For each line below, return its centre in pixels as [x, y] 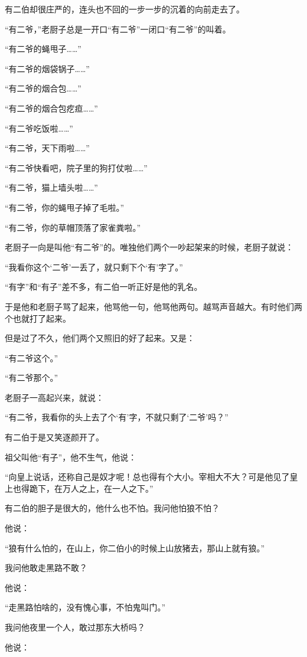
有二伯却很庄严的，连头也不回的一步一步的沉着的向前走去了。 [125, 9]
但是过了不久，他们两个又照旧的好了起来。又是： [100, 338]
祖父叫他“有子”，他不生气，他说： [71, 457]
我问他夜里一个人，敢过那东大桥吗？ [75, 627]
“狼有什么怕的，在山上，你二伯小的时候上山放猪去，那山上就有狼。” [135, 547]
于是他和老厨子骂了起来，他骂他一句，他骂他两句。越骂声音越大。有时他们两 [153, 306]
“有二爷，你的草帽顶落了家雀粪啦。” [73, 227]
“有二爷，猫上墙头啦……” [51, 187]
